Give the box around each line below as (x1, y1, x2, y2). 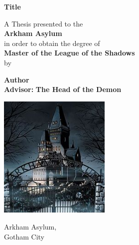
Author (4, 74, 29, 84)
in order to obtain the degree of (4, 37, 100, 48)
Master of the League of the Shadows (4, 47, 135, 58)
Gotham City (4, 231, 44, 241)
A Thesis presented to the (4, 18, 83, 28)
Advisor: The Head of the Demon (4, 84, 122, 94)
